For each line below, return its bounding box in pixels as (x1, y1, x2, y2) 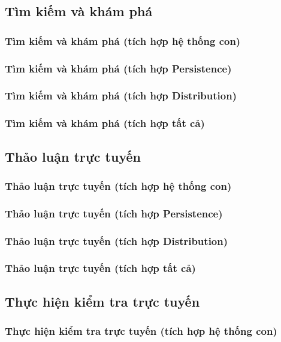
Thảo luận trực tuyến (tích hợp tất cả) (5, 261, 196, 276)
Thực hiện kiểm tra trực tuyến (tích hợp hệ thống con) (5, 323, 277, 338)
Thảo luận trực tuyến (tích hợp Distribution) (5, 233, 228, 248)
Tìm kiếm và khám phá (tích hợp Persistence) (5, 60, 232, 75)
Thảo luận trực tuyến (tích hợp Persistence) (5, 205, 223, 220)
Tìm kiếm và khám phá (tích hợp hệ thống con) (5, 33, 241, 48)
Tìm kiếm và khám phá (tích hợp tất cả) (5, 116, 205, 131)
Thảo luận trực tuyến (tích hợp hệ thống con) (5, 178, 232, 193)
